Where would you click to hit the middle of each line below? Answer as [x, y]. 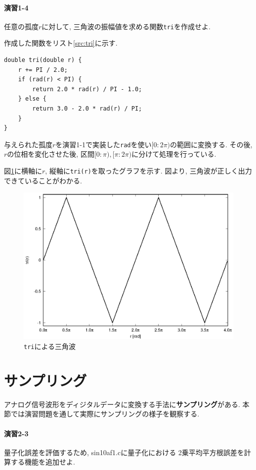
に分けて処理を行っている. [174, 154]
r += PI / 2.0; [43, 70]
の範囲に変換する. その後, [211, 144]
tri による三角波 [50, 346]
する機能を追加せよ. [43, 462]
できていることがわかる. [43, 180]
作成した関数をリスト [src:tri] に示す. [61, 43]
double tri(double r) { [43, 60]
